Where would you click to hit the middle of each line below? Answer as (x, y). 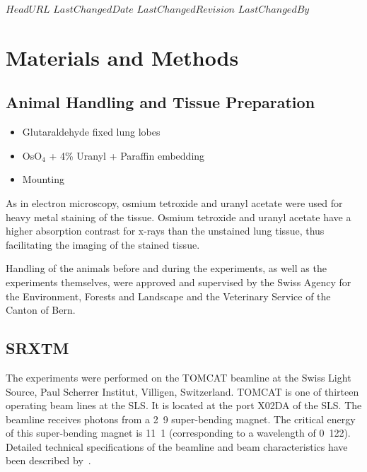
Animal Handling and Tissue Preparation (161, 102)
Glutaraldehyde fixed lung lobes (91, 132)
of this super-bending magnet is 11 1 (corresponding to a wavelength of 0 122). (178, 433)
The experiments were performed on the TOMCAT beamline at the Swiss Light (179, 377)
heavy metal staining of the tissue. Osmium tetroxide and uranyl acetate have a (179, 217)
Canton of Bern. (41, 310)
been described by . (48, 460)
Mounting (43, 179)
